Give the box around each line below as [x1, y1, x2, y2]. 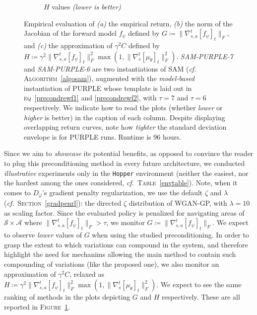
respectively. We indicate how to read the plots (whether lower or [24, 102, 223, 112]
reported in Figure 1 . [4, 301, 70, 312]
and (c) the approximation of [24, 40, 113, 50]
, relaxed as [69, 268, 105, 279]
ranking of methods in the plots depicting [4, 292, 130, 302]
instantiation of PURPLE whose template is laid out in [24, 82, 192, 93]
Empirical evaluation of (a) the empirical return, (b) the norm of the [24, 18, 233, 28]
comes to [4, 187, 31, 197]
